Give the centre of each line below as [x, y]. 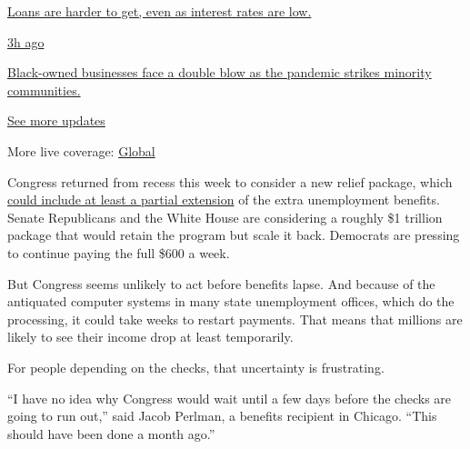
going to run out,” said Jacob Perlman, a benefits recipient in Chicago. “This [222, 416]
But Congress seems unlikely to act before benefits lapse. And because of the [221, 283]
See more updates [56, 120]
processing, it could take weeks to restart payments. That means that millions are [235, 319]
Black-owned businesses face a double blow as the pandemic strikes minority [220, 72]
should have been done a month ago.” [111, 433]
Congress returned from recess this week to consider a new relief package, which [230, 181]
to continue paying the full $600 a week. [119, 252]
